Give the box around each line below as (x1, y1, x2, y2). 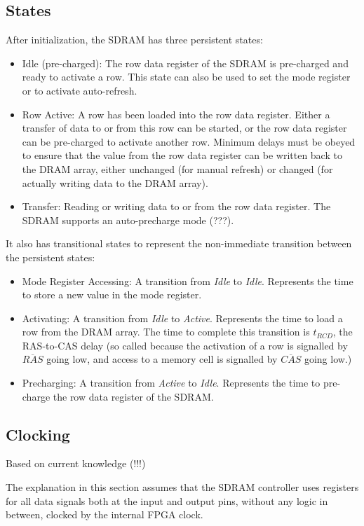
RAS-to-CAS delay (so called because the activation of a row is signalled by (22, 338, 348, 352)
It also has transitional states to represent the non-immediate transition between (6, 236, 352, 251)
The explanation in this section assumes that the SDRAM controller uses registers (6, 480, 359, 494)
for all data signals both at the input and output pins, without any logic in (6, 493, 328, 508)
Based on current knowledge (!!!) (6, 456, 146, 471)
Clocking (6, 423, 70, 445)
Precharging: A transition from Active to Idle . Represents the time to (22, 375, 321, 390)
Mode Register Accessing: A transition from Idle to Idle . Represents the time (22, 273, 353, 288)
